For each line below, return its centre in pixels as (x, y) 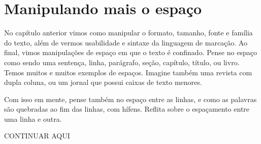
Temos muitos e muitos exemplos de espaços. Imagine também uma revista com (128, 72)
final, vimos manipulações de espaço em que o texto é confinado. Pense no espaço (130, 52)
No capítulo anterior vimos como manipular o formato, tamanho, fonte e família (128, 33)
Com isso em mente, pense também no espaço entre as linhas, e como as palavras (130, 99)
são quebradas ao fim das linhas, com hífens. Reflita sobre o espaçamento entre (127, 109)
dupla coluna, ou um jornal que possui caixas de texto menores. (103, 82)
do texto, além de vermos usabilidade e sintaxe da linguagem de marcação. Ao (126, 42)
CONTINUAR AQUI (37, 136)
